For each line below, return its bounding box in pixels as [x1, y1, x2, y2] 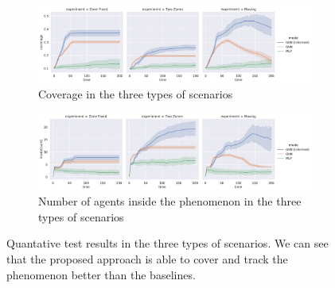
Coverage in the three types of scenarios [38, 86, 233, 102]
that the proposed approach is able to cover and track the [6, 251, 288, 267]
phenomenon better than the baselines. [6, 266, 196, 282]
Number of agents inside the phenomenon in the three [38, 193, 302, 209]
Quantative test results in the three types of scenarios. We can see [6, 235, 329, 252]
